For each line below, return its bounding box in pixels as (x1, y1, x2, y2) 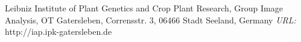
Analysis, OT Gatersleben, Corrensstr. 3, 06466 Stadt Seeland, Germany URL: (5, 13, 296, 26)
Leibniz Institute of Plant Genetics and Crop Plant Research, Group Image (5, 2, 283, 14)
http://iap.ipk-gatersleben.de (5, 25, 112, 38)
